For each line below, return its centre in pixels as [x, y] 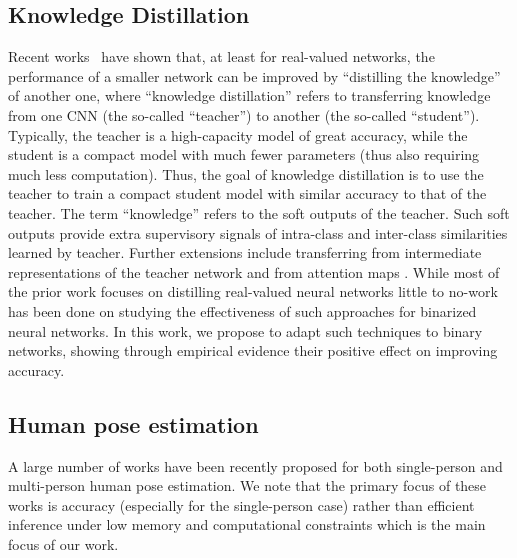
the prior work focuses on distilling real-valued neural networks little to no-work [253, 291]
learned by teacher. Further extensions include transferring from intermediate [245, 252]
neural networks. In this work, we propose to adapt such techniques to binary [245, 330]
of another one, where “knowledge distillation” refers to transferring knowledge [249, 95]
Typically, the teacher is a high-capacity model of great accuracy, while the [238, 134]
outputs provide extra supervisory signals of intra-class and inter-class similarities [258, 232]
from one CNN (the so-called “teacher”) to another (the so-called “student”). [244, 114]
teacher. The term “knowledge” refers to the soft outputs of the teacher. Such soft [259, 212]
